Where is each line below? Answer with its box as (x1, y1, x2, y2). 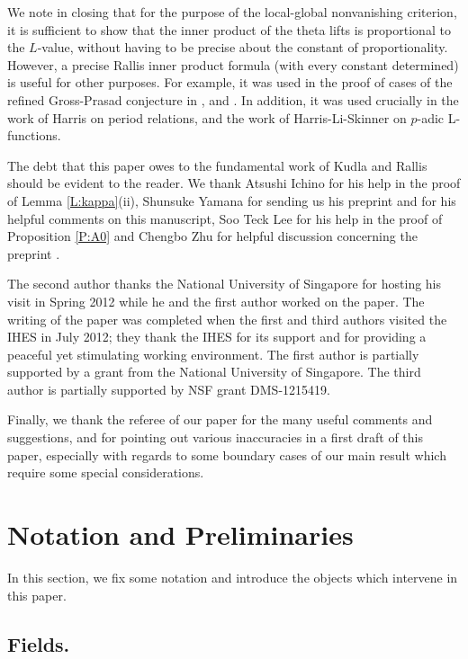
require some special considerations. (7, 463, 204, 482)
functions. (7, 126, 61, 145)
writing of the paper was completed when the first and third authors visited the (7, 309, 447, 328)
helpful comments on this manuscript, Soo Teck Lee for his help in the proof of (7, 209, 443, 227)
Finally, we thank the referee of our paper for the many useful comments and (7, 410, 433, 429)
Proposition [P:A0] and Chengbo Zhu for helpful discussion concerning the (7, 227, 418, 245)
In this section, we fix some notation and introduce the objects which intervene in (7, 567, 458, 586)
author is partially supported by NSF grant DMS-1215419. (7, 379, 330, 398)
